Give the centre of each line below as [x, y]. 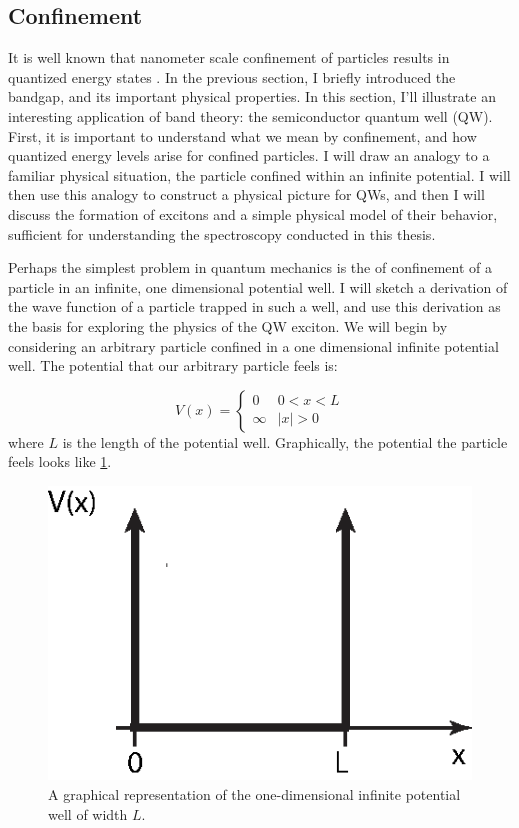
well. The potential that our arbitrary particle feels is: [173, 365]
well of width [88, 813]
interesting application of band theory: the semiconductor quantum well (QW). [250, 115]
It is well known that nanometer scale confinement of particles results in [229, 57]
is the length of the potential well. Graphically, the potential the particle [285, 441]
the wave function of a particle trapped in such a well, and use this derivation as [254, 306]
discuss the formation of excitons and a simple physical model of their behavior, [253, 213]
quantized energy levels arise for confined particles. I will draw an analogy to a [249, 155]
